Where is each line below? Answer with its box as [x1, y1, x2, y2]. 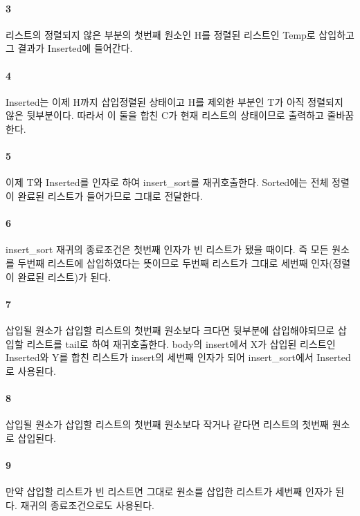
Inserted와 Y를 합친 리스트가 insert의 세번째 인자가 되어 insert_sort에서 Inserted [6, 350, 351, 365]
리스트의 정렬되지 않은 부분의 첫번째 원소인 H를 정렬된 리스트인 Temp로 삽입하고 [6, 27, 354, 42]
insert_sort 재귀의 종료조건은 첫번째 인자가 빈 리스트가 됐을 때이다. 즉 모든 [6, 242, 329, 257]
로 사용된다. [6, 363, 56, 378]
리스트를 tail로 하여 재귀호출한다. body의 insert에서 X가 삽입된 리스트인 [26, 336, 336, 351]
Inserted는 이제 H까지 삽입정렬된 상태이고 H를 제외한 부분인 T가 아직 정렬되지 [6, 94, 343, 109]
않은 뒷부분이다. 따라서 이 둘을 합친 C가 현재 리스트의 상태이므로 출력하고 [6, 108, 324, 122]
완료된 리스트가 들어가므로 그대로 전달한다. [17, 188, 203, 203]
